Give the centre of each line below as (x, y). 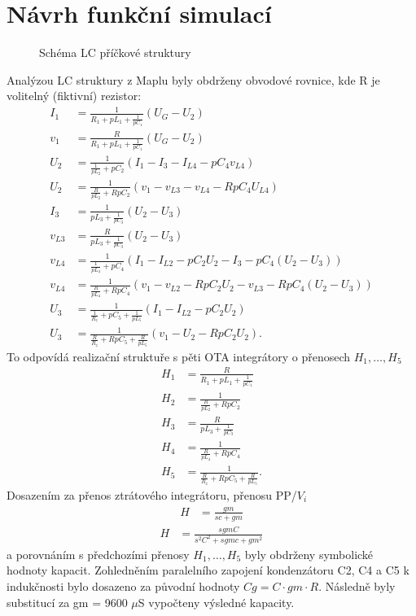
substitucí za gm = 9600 (67, 602)
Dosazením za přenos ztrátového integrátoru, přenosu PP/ (152, 494)
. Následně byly (357, 586)
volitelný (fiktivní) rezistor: (74, 96)
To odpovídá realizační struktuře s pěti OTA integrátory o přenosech (179, 356)
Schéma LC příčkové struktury (115, 52)
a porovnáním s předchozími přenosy (98, 554)
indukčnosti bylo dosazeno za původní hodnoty (123, 586)
